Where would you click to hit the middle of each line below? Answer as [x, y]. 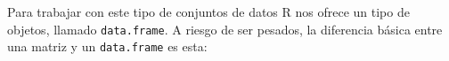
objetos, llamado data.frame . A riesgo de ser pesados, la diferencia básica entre [225, 29]
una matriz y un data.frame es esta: [107, 46]
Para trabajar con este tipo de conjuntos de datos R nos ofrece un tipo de [208, 11]
